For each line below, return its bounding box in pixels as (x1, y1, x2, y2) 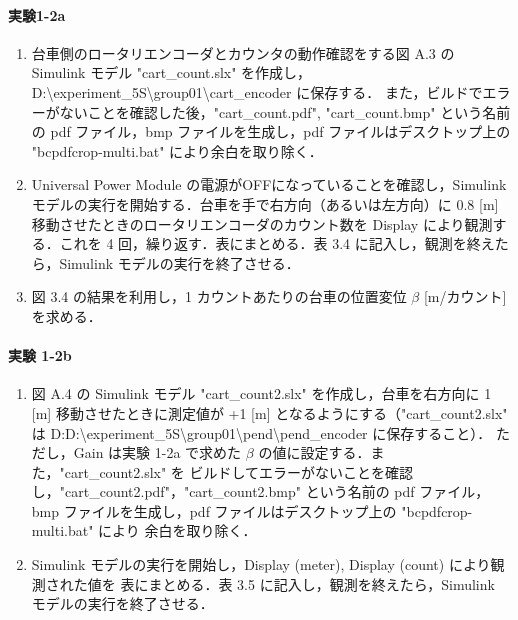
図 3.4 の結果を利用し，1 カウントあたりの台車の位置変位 (31, 286, 407, 307)
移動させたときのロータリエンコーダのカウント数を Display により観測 (31, 213, 493, 234)
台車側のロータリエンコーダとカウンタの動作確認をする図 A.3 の (31, 42, 455, 63)
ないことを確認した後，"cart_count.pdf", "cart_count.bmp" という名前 (59, 101, 511, 122)
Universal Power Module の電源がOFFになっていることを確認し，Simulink (31, 174, 507, 195)
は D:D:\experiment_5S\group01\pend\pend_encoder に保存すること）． (31, 422, 492, 443)
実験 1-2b (8, 345, 72, 366)
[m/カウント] (423, 286, 507, 307)
